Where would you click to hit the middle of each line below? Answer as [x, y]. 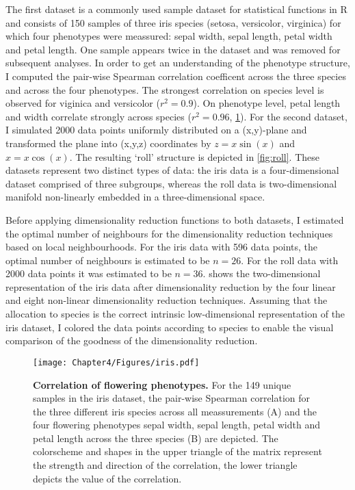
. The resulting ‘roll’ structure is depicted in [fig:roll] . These [194, 156]
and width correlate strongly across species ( [98, 116]
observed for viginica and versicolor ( [83, 103]
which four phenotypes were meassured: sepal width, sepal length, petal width [169, 36]
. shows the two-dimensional [262, 273]
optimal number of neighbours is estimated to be [108, 260]
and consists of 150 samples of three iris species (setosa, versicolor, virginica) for [173, 22]
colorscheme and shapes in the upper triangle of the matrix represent [177, 451]
